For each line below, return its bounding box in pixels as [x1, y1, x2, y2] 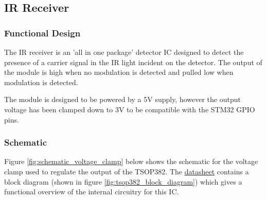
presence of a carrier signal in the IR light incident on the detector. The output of [4, 56, 262, 67]
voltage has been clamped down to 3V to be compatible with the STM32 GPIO [4, 104, 255, 114]
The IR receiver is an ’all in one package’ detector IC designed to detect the [4, 47, 244, 57]
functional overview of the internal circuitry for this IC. [4, 186, 179, 197]
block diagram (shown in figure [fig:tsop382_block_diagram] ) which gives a [4, 176, 242, 187]
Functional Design [4, 26, 81, 39]
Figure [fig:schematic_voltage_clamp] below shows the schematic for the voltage [4, 156, 258, 167]
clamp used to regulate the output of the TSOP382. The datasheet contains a [4, 166, 249, 176]
